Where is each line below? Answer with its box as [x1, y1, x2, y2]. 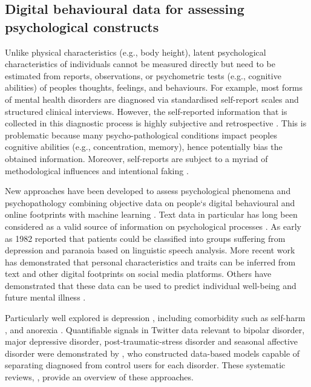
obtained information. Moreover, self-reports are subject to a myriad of [5, 152, 268, 164]
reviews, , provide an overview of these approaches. [5, 371, 194, 383]
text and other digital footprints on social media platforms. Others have [5, 267, 272, 280]
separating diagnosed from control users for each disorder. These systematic [5, 359, 286, 371]
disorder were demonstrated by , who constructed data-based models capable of [5, 346, 300, 359]
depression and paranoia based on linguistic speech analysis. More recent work [5, 244, 295, 256]
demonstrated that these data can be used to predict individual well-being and [5, 279, 296, 291]
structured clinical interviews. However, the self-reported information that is [5, 105, 287, 117]
